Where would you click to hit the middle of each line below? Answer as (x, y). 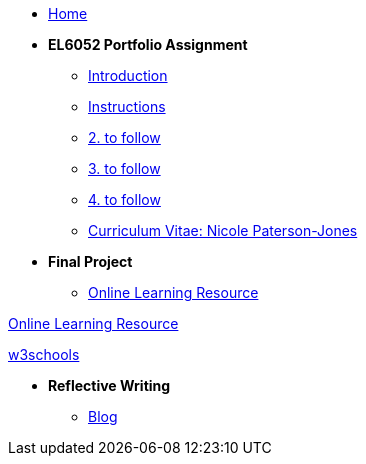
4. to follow (124, 199)
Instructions (127, 106)
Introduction (128, 75)
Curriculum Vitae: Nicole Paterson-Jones (223, 230)
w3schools (44, 354)
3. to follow (124, 168)
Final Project (90, 261)
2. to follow (124, 137)
